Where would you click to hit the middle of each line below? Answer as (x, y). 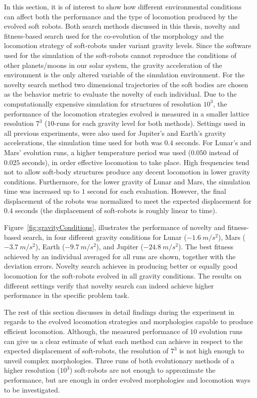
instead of (224, 152)
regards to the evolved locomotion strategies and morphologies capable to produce (128, 321)
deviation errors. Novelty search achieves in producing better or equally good (121, 266)
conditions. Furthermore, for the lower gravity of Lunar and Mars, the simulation (127, 181)
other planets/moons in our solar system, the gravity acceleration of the (113, 65)
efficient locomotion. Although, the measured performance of (96, 331)
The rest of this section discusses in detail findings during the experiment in (119, 312)
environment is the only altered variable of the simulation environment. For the (124, 75)
